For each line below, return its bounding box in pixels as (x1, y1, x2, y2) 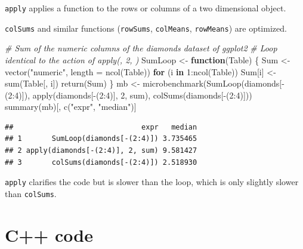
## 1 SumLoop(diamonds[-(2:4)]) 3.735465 (5, 134, 197, 143)
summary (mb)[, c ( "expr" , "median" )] (5, 100, 137, 113)
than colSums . (5, 187, 57, 199)
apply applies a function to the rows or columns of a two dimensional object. (5, 2, 286, 14)
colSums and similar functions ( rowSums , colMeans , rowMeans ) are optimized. (5, 21, 287, 34)
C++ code (5, 222, 94, 247)
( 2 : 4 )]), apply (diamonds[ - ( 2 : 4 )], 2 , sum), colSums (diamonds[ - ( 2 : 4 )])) (5, 88, 252, 101)
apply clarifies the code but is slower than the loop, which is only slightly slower (5, 176, 299, 188)
